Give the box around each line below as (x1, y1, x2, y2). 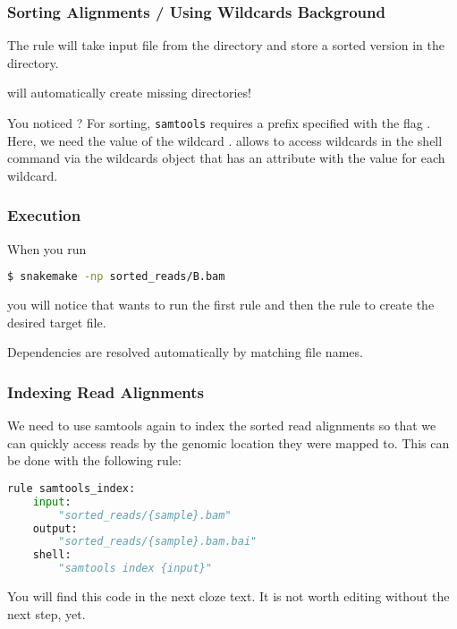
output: (32, 522, 78, 535)
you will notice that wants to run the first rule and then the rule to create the (7, 295, 435, 314)
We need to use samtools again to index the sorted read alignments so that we (7, 416, 436, 435)
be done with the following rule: (7, 451, 182, 470)
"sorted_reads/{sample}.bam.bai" (58, 535, 258, 548)
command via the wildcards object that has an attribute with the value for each (7, 149, 445, 167)
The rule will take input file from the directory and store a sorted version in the (7, 36, 444, 55)
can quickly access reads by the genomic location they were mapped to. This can (7, 433, 450, 452)
